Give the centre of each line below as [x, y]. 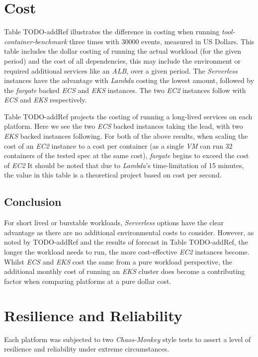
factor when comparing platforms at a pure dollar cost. [88, 281]
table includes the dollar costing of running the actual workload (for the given [123, 51]
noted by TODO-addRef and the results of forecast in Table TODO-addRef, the [126, 242]
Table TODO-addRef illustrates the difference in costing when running [112, 32]
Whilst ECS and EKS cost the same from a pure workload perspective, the [118, 261]
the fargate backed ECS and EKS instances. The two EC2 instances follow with [125, 90]
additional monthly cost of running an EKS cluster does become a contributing [125, 271]
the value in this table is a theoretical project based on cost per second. [113, 175]
